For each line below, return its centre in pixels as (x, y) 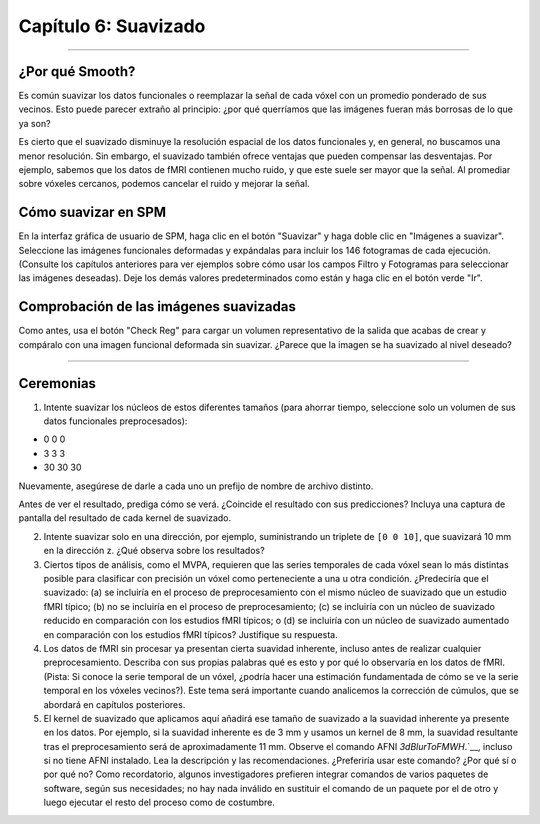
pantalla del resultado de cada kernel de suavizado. (125, 518)
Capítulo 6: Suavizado (112, 26)
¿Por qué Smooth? (77, 71)
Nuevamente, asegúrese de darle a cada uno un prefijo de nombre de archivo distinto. (196, 486)
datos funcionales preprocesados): (115, 421)
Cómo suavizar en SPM (92, 212)
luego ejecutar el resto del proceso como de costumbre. (159, 802)
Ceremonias (57, 383)
